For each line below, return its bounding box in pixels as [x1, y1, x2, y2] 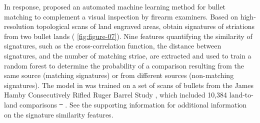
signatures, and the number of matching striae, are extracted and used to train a [4, 50, 251, 60]
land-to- [229, 89, 253, 100]
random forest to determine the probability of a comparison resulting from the [4, 60, 244, 70]
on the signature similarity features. [4, 109, 113, 119]
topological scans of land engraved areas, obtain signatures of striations [36, 21, 254, 31]
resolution [4, 21, 34, 31]
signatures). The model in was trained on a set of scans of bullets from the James [4, 79, 254, 90]
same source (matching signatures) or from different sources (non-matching [4, 70, 234, 80]
